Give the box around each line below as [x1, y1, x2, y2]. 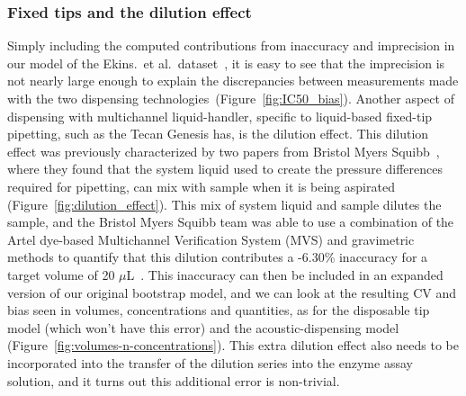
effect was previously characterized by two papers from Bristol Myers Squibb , [7, 141, 440, 160]
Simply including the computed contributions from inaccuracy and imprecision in [7, 36, 455, 55]
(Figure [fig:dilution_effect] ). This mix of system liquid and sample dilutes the [7, 194, 442, 213]
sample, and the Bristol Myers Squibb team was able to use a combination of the [7, 212, 454, 231]
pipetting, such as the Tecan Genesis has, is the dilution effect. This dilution [7, 124, 429, 143]
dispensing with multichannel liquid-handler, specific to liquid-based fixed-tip [7, 106, 433, 125]
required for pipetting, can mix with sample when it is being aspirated [7, 176, 395, 195]
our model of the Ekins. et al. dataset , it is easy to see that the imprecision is [7, 53, 445, 72]
